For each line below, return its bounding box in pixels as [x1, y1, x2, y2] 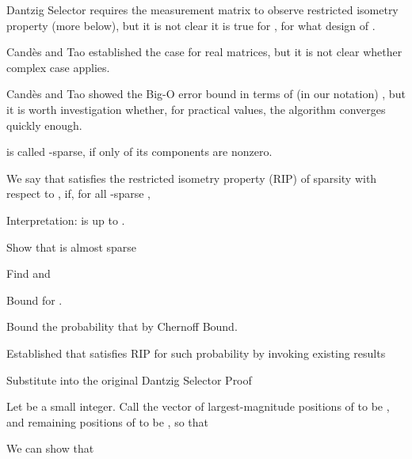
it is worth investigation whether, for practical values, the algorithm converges [6, 101, 386, 117]
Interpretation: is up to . [6, 211, 125, 228]
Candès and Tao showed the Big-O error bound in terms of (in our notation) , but [6, 85, 406, 102]
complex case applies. [6, 59, 110, 75]
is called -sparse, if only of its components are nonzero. [6, 143, 273, 160]
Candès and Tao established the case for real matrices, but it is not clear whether [6, 44, 402, 60]
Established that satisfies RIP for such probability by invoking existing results [6, 344, 386, 361]
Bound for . [6, 291, 63, 308]
